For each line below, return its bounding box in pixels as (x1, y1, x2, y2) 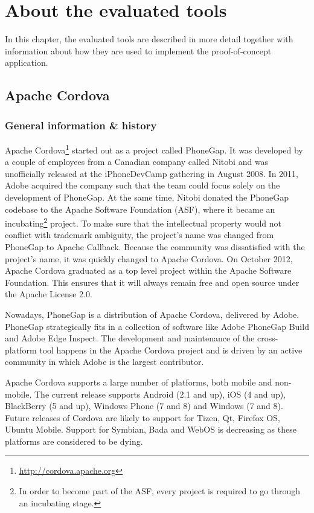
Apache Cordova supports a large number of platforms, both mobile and (5, 375, 272, 388)
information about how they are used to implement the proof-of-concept (5, 44, 272, 57)
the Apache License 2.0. (5, 288, 92, 300)
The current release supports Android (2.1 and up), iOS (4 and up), (34, 387, 286, 400)
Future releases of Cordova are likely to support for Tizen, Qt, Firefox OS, (5, 411, 280, 424)
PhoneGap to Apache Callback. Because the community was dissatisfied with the (5, 240, 305, 253)
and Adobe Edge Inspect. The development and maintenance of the (5, 332, 255, 344)
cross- (257, 332, 278, 344)
